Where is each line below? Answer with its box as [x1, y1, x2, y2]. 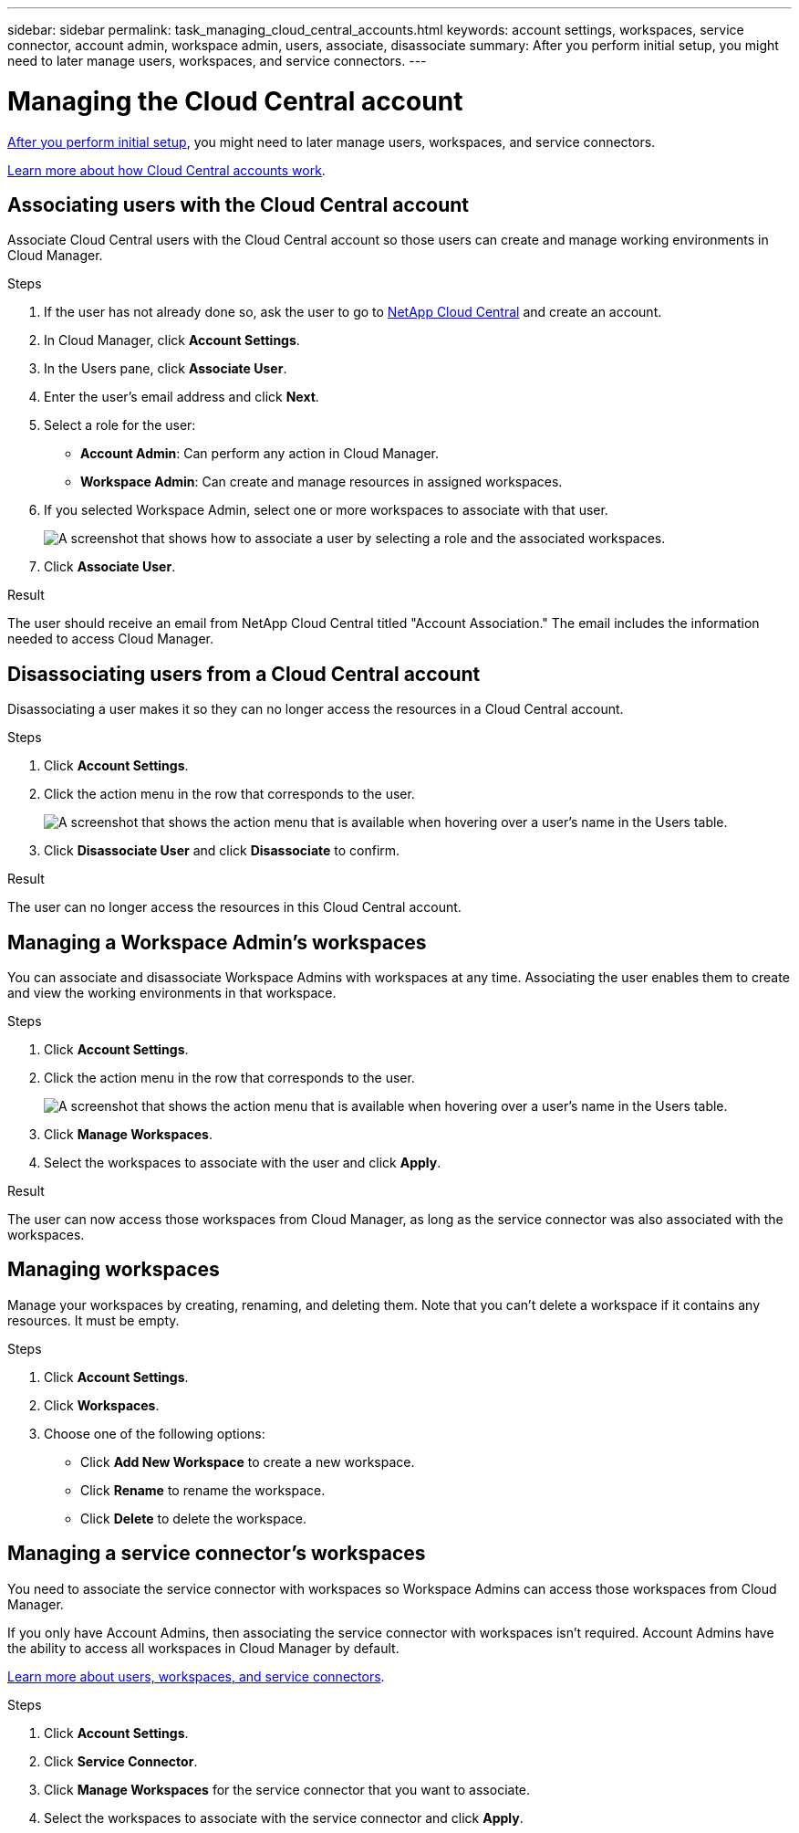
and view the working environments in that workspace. [7, 985, 337, 1001]
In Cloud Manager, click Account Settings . [44, 332, 300, 349]
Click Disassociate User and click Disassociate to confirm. [44, 843, 400, 859]
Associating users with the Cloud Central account [7, 193, 469, 216]
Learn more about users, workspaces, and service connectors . [7, 1668, 385, 1684]
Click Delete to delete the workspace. [80, 1510, 306, 1526]
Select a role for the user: [44, 417, 196, 434]
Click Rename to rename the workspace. [80, 1482, 326, 1498]
